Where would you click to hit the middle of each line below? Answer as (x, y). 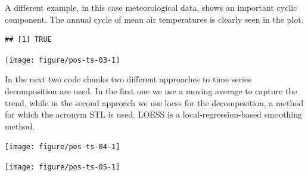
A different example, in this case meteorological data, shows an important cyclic (151, 7)
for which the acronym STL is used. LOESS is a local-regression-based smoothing (154, 114)
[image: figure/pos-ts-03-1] (63, 60)
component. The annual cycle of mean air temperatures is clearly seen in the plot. (154, 19)
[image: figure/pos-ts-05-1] (63, 167)
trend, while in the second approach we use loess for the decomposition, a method (154, 102)
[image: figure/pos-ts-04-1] (63, 147)
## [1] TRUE (28, 40)
